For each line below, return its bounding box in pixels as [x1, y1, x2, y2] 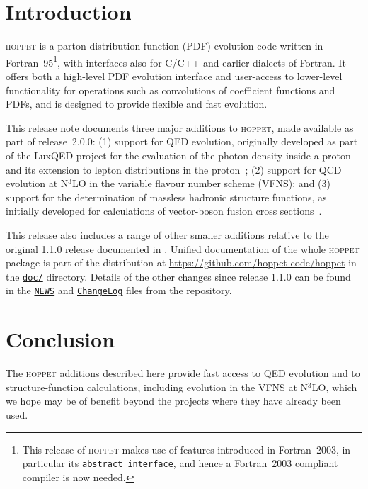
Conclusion [6, 325, 115, 354]
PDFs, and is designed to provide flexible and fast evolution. [6, 96, 268, 111]
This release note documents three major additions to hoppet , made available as [6, 120, 354, 135]
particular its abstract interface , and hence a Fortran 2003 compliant [22, 456, 338, 471]
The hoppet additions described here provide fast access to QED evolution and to [6, 366, 360, 381]
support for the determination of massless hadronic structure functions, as [6, 189, 327, 204]
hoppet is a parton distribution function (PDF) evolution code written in [6, 38, 323, 53]
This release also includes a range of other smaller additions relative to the [6, 227, 329, 242]
